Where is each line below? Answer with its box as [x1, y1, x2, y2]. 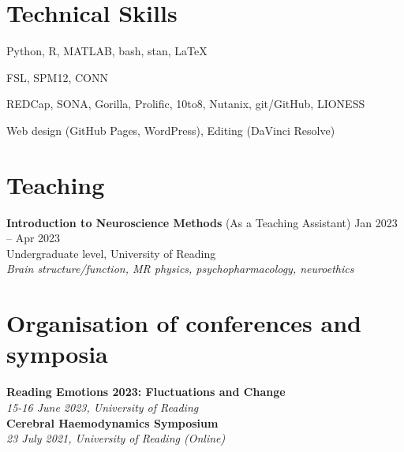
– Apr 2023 [6, 230, 61, 246]
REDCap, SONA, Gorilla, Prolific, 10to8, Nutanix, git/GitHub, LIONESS [6, 95, 365, 112]
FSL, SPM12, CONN [6, 69, 108, 85]
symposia [6, 338, 108, 370]
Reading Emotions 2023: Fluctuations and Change [6, 383, 286, 400]
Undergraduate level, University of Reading [6, 245, 216, 261]
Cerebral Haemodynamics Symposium [6, 414, 219, 431]
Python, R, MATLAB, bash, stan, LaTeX [6, 43, 208, 59]
